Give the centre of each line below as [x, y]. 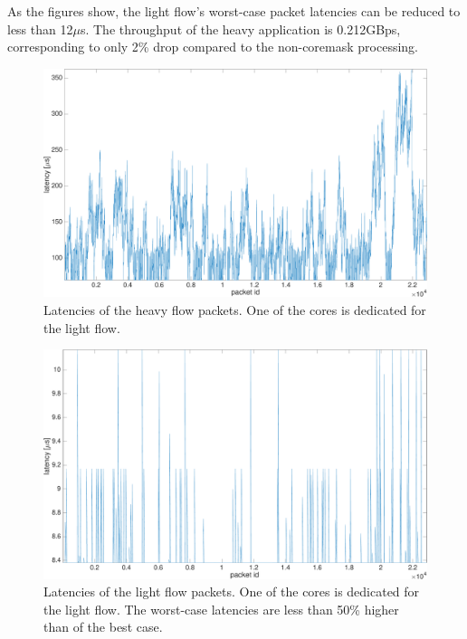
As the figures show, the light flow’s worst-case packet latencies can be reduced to [234, 11]
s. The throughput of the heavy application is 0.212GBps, [240, 29]
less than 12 [40, 29]
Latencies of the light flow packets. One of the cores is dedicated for [232, 591]
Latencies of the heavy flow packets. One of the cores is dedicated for [235, 309]
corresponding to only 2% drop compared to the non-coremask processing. [213, 47]
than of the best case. [103, 627]
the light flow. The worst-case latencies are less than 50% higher [221, 609]
